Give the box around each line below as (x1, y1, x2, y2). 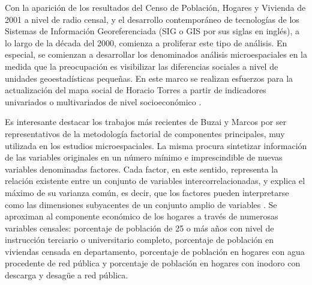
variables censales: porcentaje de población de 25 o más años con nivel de (5, 221, 274, 234)
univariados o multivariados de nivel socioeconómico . (5, 95, 202, 108)
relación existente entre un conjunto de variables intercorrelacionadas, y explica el (5, 174, 305, 187)
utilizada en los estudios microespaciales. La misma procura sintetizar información (5, 139, 307, 152)
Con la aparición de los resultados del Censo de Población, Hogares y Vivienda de (5, 1, 306, 13)
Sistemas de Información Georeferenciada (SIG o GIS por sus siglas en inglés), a (5, 25, 299, 37)
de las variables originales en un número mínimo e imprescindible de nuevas (5, 151, 283, 164)
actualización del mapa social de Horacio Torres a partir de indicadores (5, 84, 266, 96)
